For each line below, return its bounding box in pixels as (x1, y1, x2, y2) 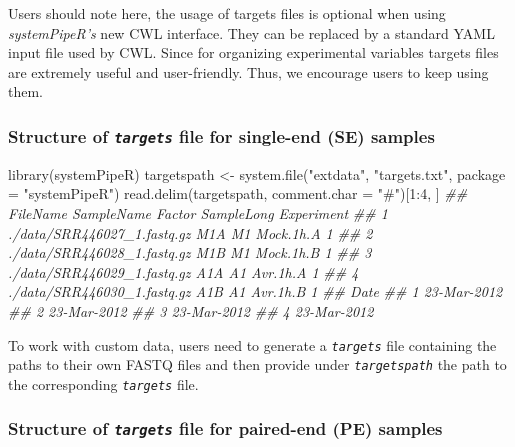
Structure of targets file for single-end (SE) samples (8, 123, 435, 148)
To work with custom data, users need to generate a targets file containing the (8, 334, 497, 355)
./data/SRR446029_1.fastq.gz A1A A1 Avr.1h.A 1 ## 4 (8, 261, 359, 282)
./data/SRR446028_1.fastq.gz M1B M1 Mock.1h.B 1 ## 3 (8, 242, 372, 263)
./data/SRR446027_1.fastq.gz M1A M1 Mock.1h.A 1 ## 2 (8, 222, 373, 243)
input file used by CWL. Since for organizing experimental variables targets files (8, 42, 499, 63)
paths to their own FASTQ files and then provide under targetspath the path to (8, 354, 507, 375)
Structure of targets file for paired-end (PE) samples (8, 416, 443, 441)
